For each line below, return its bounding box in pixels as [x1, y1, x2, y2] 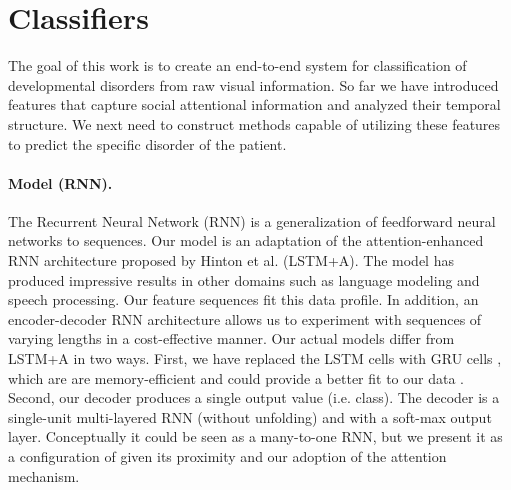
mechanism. [8, 465, 80, 486]
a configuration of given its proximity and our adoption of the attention [8, 446, 447, 467]
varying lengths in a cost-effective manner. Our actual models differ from [8, 328, 455, 349]
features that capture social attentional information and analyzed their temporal [8, 94, 501, 115]
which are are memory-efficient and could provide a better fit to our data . [8, 367, 465, 388]
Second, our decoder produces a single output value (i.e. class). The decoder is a [8, 387, 500, 408]
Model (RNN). [8, 172, 113, 193]
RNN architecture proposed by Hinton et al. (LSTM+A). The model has [8, 250, 454, 271]
